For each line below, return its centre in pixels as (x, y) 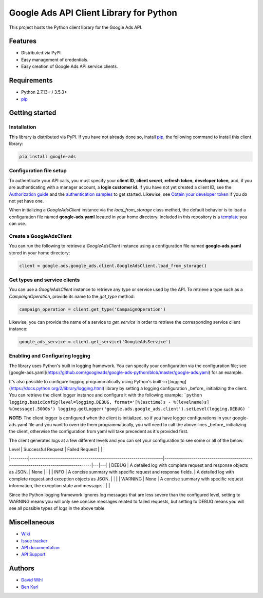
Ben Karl (30, 587)
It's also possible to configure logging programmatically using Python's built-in (88, 381)
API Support (33, 555)
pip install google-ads (48, 157)
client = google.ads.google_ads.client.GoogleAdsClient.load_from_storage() (113, 266)
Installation (23, 127)
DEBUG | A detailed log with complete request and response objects (180, 465)
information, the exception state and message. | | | (60, 486)
